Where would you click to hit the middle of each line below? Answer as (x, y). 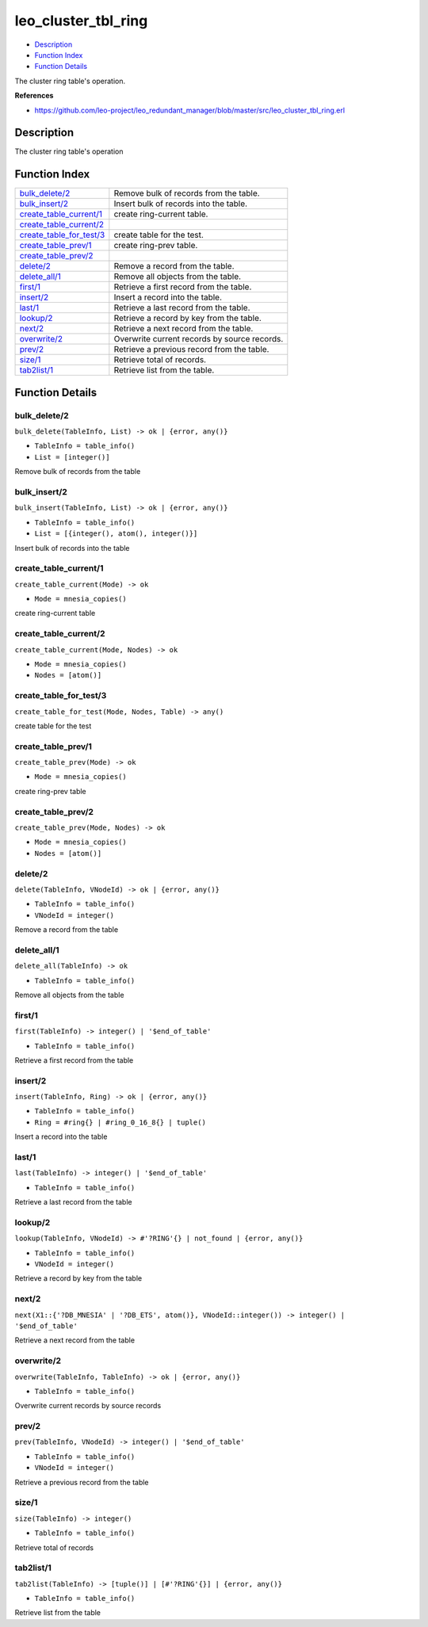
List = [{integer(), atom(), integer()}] (116, 534)
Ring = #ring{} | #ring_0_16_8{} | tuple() (120, 1122)
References (34, 96)
